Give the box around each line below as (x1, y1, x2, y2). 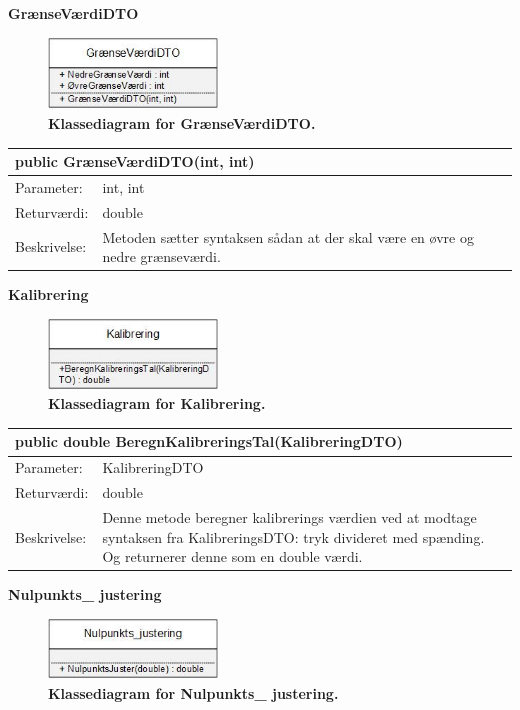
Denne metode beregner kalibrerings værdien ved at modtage (102, 506, 477, 527)
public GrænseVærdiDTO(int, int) (15, 151, 255, 172)
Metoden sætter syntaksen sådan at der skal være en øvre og (102, 226, 474, 247)
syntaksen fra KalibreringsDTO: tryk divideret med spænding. (102, 526, 485, 547)
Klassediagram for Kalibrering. (48, 393, 266, 414)
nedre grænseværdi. (102, 246, 221, 267)
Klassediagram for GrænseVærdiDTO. (48, 112, 316, 133)
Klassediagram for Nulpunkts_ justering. (48, 682, 339, 703)
